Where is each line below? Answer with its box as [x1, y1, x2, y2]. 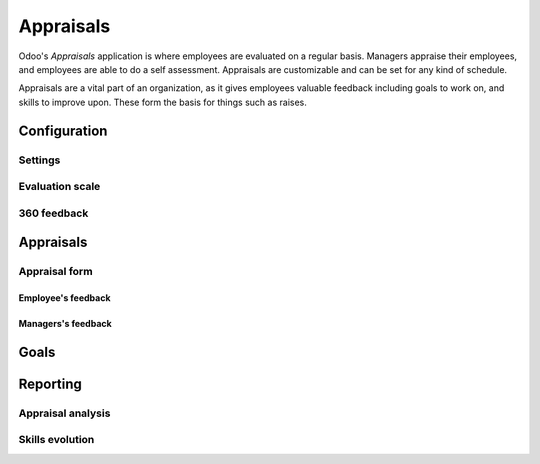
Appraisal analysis [18, 406, 111, 420]
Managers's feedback [18, 318, 112, 329]
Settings [18, 153, 61, 167]
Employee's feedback [18, 292, 111, 304]
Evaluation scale [18, 180, 101, 194]
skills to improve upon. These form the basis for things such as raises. [18, 96, 307, 108]
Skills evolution [18, 433, 95, 447]
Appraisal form [18, 265, 94, 279]
